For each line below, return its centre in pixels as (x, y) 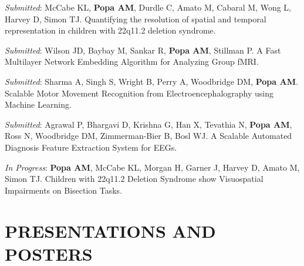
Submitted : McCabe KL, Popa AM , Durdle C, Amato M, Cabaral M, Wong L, (148, 7)
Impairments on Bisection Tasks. (64, 190)
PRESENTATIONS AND (110, 230)
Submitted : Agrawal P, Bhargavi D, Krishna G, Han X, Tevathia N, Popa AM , (148, 124)
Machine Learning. (38, 104)
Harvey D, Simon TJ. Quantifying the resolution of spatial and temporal (136, 19)
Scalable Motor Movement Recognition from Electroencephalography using (139, 93)
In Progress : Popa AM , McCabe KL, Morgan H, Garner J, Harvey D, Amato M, (152, 167)
